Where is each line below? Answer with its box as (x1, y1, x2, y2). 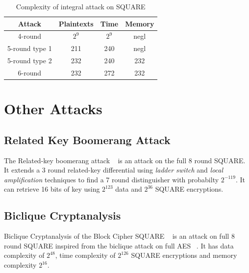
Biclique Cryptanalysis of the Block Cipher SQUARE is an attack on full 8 (4, 231, 235, 241)
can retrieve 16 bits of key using (4, 184, 100, 194)
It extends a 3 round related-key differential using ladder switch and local (4, 165, 224, 175)
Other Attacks (4, 99, 102, 119)
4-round (18, 31, 42, 41)
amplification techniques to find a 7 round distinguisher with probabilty (4, 174, 219, 184)
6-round (18, 67, 42, 77)
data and (115, 184, 142, 194)
